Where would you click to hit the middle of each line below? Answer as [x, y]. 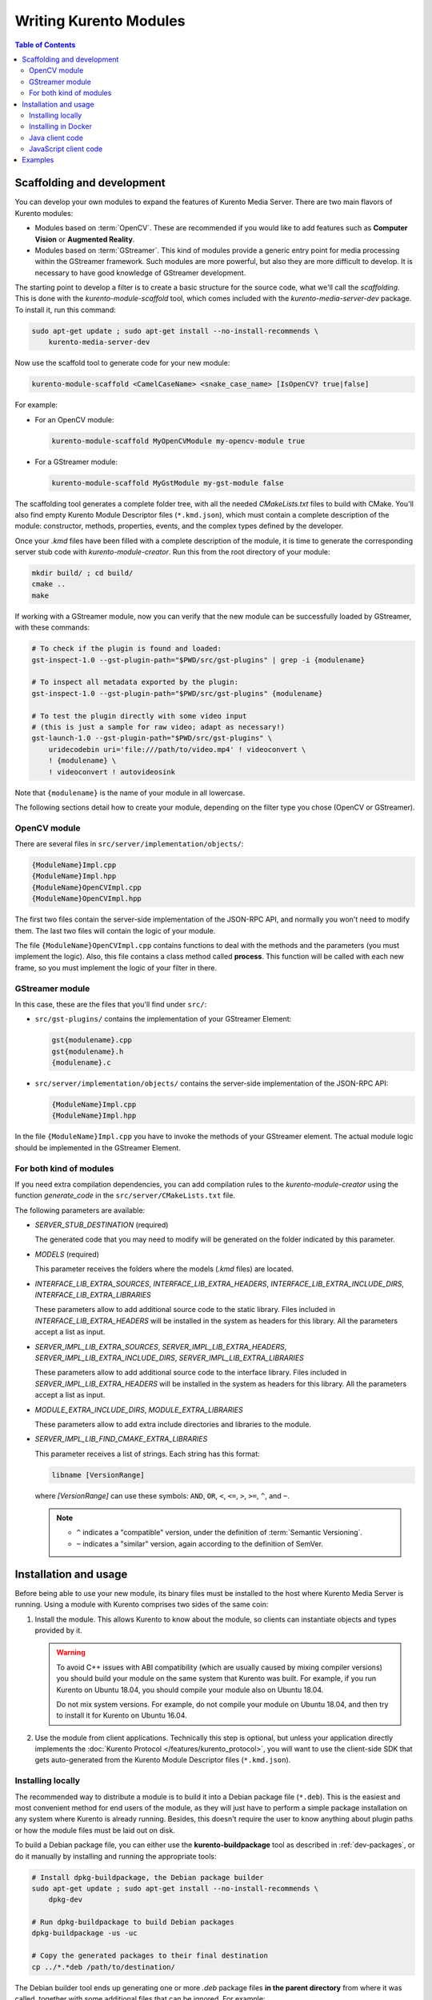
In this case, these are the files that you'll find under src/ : [111, 1004]
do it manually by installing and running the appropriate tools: [116, 1856]
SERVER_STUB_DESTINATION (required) [102, 1225]
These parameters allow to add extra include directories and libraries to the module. [173, 1424]
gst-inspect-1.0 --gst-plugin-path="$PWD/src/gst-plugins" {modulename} [177, 693]
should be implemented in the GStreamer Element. [98, 1147]
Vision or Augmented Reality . [85, 239]
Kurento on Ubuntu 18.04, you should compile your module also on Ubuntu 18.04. [190, 1690]
